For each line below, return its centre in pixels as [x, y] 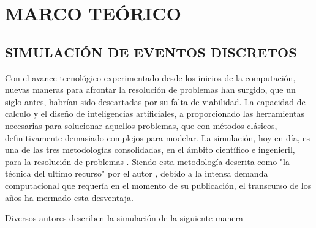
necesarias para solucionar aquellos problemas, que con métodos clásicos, [141, 125]
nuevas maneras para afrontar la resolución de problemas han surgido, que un [150, 90]
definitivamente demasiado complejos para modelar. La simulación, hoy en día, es [157, 137]
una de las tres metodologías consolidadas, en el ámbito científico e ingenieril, [150, 149]
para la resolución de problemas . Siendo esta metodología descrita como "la [147, 161]
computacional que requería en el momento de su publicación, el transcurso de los [158, 185]
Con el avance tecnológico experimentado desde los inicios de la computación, [150, 77]
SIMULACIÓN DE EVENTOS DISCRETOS [151, 52]
